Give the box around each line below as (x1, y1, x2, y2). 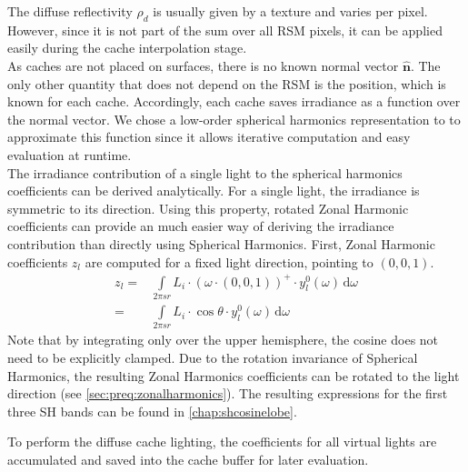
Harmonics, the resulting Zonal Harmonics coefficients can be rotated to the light (7, 366, 460, 385)
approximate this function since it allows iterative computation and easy (7, 127, 411, 146)
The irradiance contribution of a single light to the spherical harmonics (7, 163, 403, 182)
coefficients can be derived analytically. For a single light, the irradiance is (7, 181, 420, 200)
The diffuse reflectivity (7, 2, 133, 20)
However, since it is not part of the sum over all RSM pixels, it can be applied (7, 20, 443, 39)
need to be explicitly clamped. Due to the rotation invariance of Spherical (7, 348, 418, 367)
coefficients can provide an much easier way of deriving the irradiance (7, 216, 394, 236)
